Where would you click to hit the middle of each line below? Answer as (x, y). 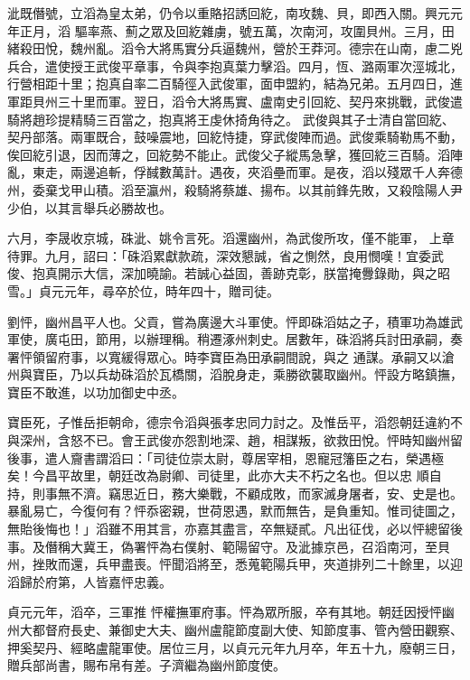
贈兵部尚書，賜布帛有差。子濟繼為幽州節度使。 (146, 665)
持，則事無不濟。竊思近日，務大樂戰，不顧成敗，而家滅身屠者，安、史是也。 (235, 493)
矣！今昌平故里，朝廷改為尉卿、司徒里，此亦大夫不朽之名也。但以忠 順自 (225, 475)
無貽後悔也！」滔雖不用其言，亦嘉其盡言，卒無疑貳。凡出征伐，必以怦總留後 (235, 529)
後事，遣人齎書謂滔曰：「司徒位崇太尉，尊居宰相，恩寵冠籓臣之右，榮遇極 (226, 457)
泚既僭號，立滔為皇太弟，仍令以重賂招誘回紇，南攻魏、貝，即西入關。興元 (229, 13)
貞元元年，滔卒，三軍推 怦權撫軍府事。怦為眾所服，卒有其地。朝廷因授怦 (225, 612)
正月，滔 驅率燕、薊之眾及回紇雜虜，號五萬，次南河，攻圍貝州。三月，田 (237, 30)
